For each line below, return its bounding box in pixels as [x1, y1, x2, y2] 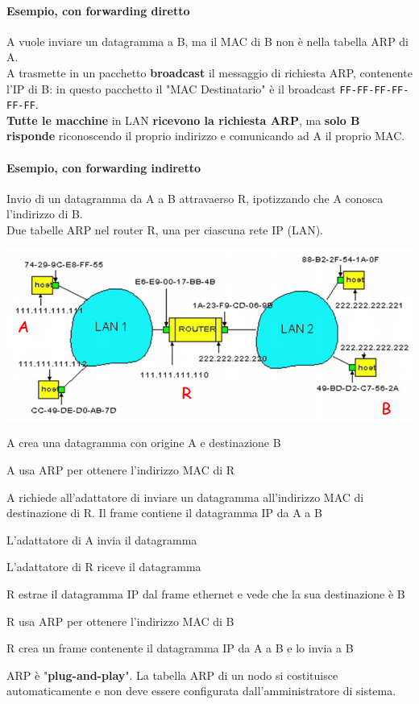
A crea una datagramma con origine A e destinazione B [6, 434, 281, 451]
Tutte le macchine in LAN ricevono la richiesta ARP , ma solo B [6, 111, 360, 128]
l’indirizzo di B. [6, 205, 83, 222]
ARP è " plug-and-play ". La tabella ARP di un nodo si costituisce [6, 666, 338, 683]
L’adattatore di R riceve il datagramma [6, 558, 201, 575]
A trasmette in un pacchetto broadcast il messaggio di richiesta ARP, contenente [6, 64, 413, 81]
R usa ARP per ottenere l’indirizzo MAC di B [6, 612, 234, 629]
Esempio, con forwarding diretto [6, 2, 190, 19]
